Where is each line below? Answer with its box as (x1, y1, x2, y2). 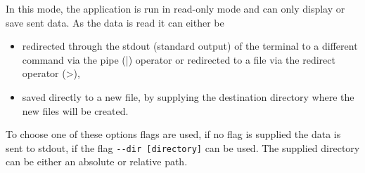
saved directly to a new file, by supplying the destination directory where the (22, 89, 354, 104)
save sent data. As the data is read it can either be (6, 15, 224, 29)
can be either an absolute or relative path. (6, 154, 188, 169)
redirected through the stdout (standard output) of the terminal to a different (22, 39, 358, 53)
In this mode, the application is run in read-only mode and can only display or (6, 1, 345, 15)
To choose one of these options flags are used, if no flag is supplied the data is (6, 127, 341, 141)
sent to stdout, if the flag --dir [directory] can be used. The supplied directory (6, 140, 360, 155)
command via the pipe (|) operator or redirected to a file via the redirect (22, 52, 335, 67)
